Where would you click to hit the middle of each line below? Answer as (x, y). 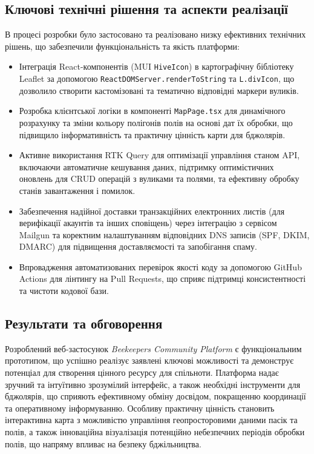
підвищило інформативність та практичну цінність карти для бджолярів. (152, 134)
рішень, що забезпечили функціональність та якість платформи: (122, 46)
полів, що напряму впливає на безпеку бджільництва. (103, 443)
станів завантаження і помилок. (77, 190)
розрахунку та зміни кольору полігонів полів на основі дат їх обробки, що (156, 122)
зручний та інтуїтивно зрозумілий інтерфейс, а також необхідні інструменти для (153, 384)
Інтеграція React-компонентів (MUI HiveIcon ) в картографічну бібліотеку (156, 66)
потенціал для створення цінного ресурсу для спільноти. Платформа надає (142, 372)
